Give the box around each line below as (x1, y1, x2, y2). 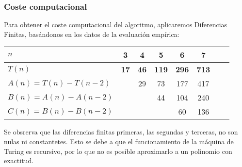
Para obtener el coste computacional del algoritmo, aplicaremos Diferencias (4, 19, 227, 30)
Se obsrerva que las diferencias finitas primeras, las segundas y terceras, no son (4, 127, 238, 137)
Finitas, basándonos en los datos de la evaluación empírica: (4, 29, 179, 39)
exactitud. (4, 155, 34, 166)
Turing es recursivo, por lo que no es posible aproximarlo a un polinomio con (4, 146, 232, 156)
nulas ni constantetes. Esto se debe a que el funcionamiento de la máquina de (4, 136, 234, 146)
